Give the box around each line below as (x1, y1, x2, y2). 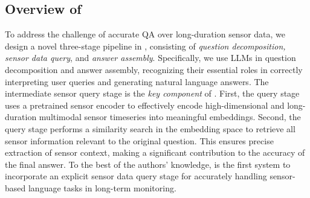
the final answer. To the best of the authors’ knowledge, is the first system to (5, 158, 291, 170)
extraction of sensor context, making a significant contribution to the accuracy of (5, 146, 305, 159)
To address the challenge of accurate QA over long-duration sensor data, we (5, 28, 286, 40)
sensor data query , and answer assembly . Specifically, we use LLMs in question (5, 51, 296, 64)
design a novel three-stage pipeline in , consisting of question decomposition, (5, 39, 286, 52)
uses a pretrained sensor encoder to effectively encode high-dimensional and (5, 98, 285, 111)
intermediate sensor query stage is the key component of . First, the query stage (5, 87, 300, 100)
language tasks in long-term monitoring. (28, 181, 176, 194)
